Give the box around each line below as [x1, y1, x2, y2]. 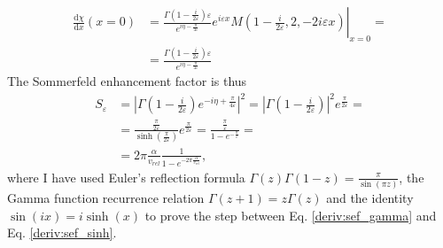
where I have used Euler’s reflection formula [7, 167, 245, 186]
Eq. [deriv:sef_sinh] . [7, 223, 117, 242]
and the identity [326, 188, 414, 206]
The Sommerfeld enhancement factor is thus [7, 72, 247, 90]
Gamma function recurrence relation [7, 188, 205, 206]
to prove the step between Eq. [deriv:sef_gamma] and [144, 205, 437, 224]
